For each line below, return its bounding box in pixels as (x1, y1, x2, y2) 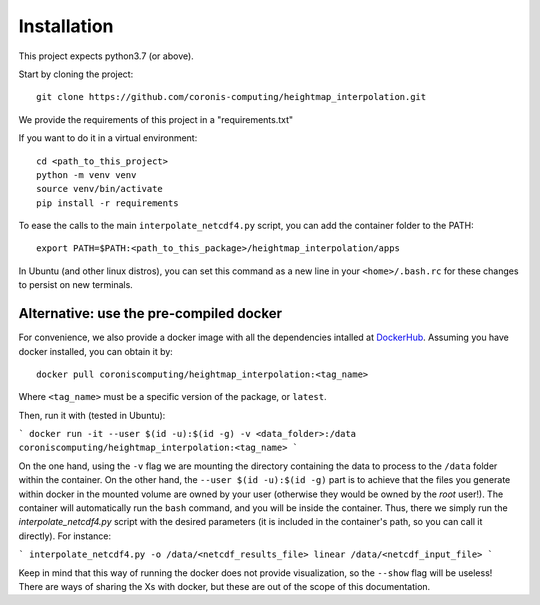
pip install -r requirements (36, 197, 179, 209)
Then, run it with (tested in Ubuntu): (18, 409, 166, 421)
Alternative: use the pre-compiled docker (18, 305, 282, 322)
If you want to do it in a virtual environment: (18, 132, 198, 144)
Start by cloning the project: (18, 68, 134, 80)
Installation (18, 15, 114, 37)
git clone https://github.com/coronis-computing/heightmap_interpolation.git (36, 91, 427, 103)
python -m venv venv (36, 169, 137, 180)
